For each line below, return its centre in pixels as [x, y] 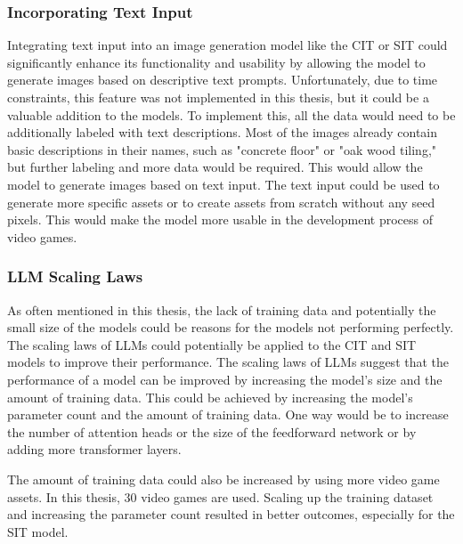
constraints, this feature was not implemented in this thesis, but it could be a [218, 97]
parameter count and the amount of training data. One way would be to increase [228, 414]
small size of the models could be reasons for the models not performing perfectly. [231, 327]
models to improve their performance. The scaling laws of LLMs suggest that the [228, 362]
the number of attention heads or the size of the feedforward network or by [212, 431]
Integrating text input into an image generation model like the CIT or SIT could [227, 45]
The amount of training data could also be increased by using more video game [223, 479]
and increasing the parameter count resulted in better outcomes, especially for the [231, 514]
